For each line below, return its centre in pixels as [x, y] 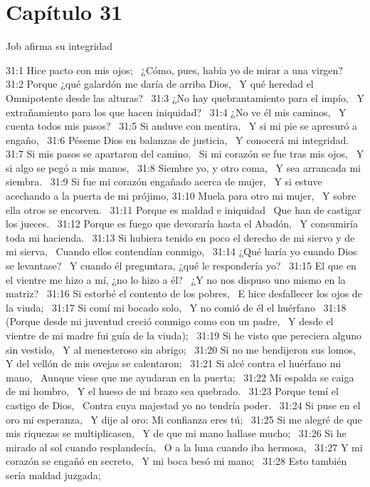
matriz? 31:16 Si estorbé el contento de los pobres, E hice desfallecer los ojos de [184, 293]
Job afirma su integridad [59, 46]
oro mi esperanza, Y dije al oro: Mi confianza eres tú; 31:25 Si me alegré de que [184, 419]
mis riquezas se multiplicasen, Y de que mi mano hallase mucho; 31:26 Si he [176, 433]
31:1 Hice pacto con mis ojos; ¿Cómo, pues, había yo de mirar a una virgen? [174, 70]
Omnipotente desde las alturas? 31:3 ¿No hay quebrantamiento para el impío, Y [185, 97]
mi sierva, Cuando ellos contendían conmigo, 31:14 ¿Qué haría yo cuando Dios [181, 251]
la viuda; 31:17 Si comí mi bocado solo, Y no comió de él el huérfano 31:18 [176, 307]
